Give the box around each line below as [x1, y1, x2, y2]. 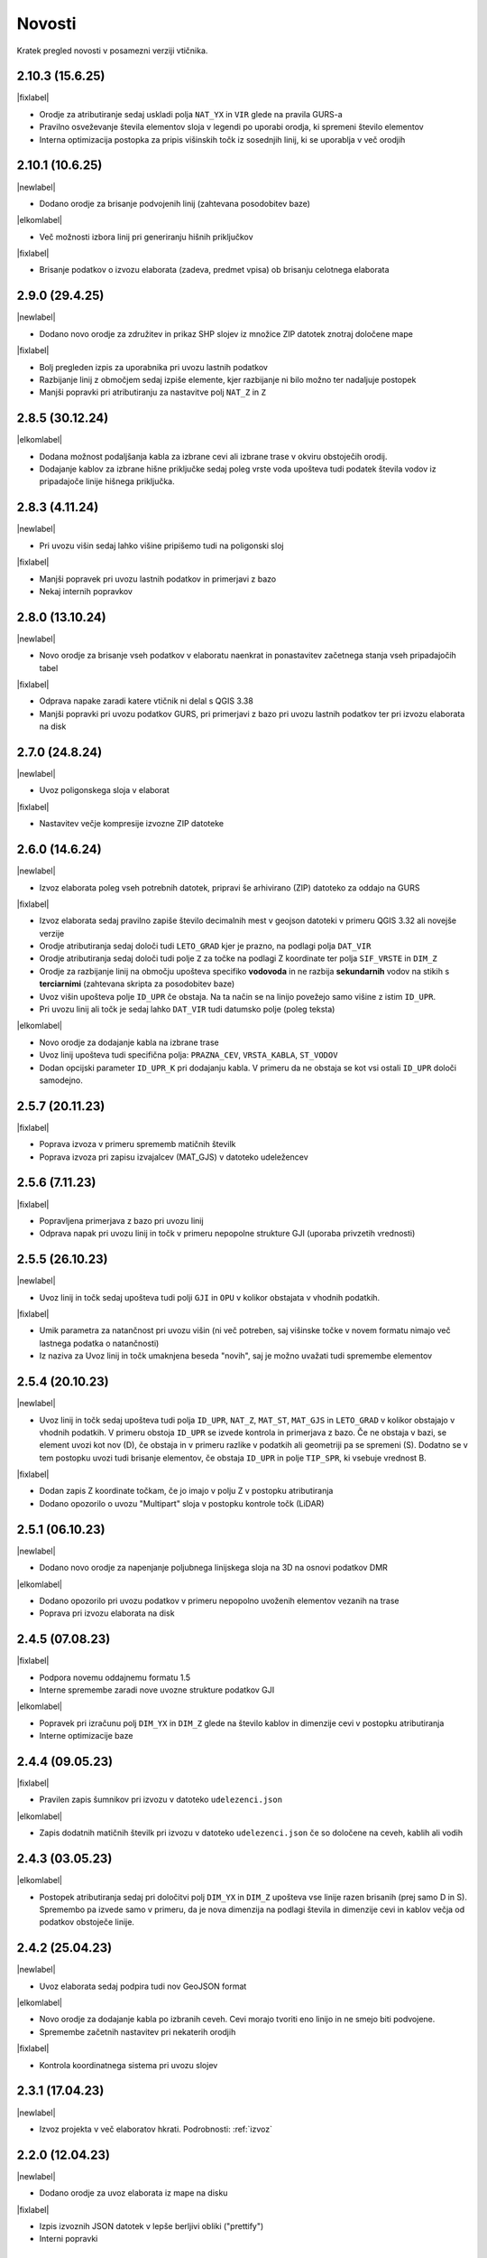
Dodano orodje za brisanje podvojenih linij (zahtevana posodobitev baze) [39, 198, 311, 209]
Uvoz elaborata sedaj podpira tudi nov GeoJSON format [39, 1981, 247, 1992]
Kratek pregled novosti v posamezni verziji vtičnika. [16, 45, 208, 56]
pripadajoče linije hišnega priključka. [39, 476, 175, 487]
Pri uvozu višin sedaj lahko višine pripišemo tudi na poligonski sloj [39, 540, 284, 551]
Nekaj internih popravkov [39, 585, 133, 596]
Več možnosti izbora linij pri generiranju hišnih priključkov [39, 231, 253, 242]
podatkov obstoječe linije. [39, 1917, 135, 1927]
